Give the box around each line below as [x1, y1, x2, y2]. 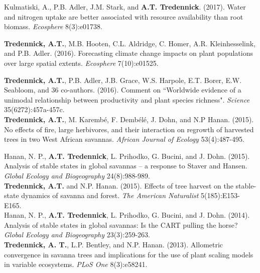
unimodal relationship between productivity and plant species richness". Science [4, 94, 250, 105]
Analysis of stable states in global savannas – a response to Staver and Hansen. [4, 160, 247, 171]
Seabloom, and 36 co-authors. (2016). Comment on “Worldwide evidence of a [4, 84, 241, 95]
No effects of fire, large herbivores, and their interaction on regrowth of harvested [4, 124, 254, 134]
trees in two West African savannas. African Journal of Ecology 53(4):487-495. [4, 134, 244, 144]
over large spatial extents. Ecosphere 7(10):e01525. [4, 57, 159, 68]
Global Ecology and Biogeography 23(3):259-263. [4, 229, 150, 240]
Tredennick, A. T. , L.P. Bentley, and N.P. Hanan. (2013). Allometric [4, 239, 223, 250]
